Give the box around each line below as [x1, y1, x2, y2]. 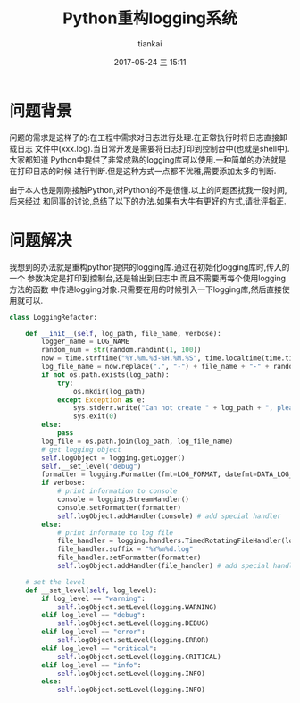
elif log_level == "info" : [41, 660, 142, 670]
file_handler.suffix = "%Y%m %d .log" [56, 545, 194, 554]
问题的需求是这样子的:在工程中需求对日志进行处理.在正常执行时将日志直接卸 [9, 131, 288, 143]
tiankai [137, 38, 162, 49]
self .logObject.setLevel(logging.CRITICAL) [56, 652, 221, 661]
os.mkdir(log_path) [72, 387, 146, 396]
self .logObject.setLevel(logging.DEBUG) [56, 619, 210, 628]
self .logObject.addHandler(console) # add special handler [56, 511, 281, 521]
